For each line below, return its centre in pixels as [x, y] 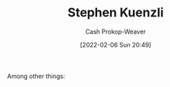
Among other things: [36, 76]
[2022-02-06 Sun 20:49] [116, 45]
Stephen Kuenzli [116, 13]
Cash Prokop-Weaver [116, 32]
